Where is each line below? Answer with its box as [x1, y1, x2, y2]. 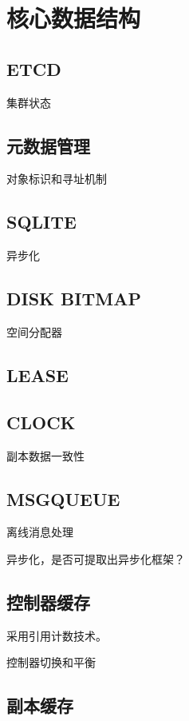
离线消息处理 [6, 524, 73, 540]
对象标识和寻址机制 [6, 170, 107, 187]
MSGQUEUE [6, 486, 120, 511]
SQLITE [6, 209, 77, 234]
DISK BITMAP [6, 286, 141, 311]
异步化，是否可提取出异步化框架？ [6, 550, 185, 567]
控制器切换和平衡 [6, 654, 96, 671]
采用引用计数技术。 [6, 627, 107, 643]
